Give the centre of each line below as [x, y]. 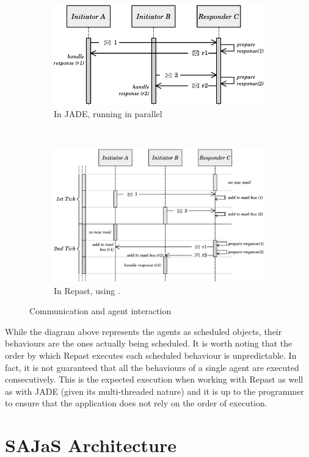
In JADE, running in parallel [108, 113]
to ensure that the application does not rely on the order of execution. [136, 403]
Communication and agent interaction [100, 311]
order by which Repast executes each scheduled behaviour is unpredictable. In [151, 355]
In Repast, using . [87, 290]
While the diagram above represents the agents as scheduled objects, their [144, 331]
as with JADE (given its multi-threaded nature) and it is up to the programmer [154, 391]
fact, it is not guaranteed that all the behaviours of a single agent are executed [152, 367]
